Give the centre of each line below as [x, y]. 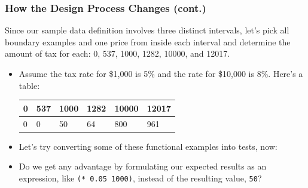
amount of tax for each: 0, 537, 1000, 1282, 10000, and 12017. [118, 53]
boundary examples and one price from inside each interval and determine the [148, 41]
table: [29, 85]
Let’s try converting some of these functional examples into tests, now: [148, 146]
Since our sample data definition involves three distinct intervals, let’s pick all [147, 30]
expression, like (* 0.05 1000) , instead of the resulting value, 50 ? [140, 178]
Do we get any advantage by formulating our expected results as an [143, 166]
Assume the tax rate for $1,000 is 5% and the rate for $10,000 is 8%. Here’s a [161, 73]
